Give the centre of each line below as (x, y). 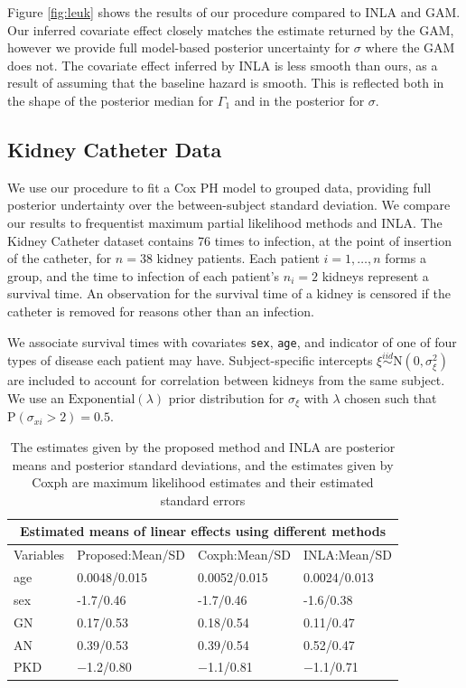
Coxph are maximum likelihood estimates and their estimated (203, 482)
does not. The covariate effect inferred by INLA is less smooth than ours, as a (223, 65)
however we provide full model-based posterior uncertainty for (179, 47)
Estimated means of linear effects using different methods (203, 531)
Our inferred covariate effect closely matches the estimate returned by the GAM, (231, 29)
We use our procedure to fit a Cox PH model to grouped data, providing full (219, 187)
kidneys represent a (375, 275)
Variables (39, 555)
